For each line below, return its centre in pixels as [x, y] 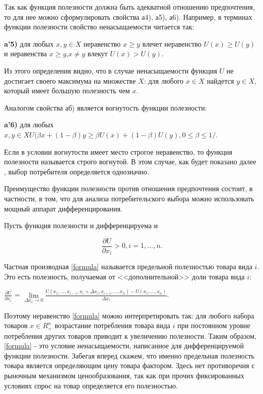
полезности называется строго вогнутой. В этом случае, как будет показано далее [130, 162]
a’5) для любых [29, 43]
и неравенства [26, 53]
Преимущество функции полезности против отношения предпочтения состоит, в [128, 188]
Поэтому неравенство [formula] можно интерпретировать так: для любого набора [129, 315]
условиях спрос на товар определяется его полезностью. [91, 385]
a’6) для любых [29, 124]
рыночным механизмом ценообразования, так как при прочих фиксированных [124, 375]
